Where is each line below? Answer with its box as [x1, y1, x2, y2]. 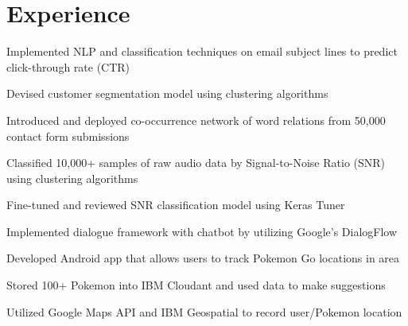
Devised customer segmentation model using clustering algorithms [6, 85, 328, 102]
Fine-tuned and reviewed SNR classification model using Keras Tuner [6, 196, 345, 213]
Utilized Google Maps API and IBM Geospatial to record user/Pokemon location [6, 303, 402, 320]
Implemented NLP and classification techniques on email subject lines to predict [6, 43, 398, 60]
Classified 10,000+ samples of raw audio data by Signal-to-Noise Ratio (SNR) [6, 154, 386, 171]
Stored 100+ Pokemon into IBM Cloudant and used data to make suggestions [6, 277, 386, 293]
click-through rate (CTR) [6, 58, 130, 75]
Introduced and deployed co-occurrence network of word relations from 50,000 [6, 111, 386, 128]
